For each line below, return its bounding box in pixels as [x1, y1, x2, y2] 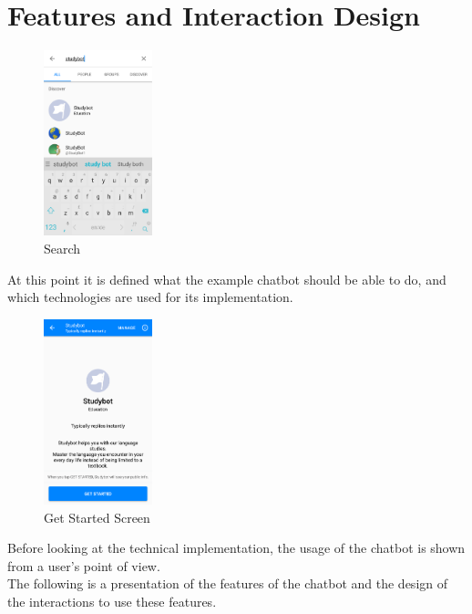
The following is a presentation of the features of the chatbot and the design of [7, 574, 447, 593]
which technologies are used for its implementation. [7, 287, 293, 307]
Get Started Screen [44, 507, 150, 526]
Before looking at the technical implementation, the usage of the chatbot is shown [7, 538, 466, 557]
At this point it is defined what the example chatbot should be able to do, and [7, 269, 446, 288]
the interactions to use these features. [7, 592, 217, 611]
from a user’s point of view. [7, 556, 160, 575]
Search [44, 239, 81, 257]
